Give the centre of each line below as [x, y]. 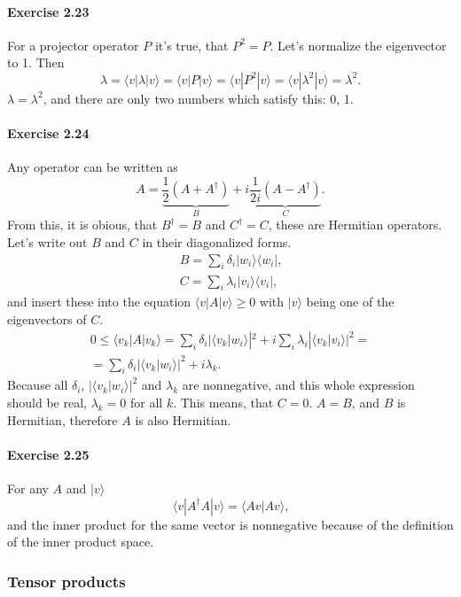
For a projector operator [73, 45]
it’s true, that [191, 45]
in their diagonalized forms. [217, 242]
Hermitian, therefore [63, 419]
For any [28, 488]
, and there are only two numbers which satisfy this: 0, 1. [198, 98]
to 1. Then [36, 62]
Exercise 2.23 [48, 11]
